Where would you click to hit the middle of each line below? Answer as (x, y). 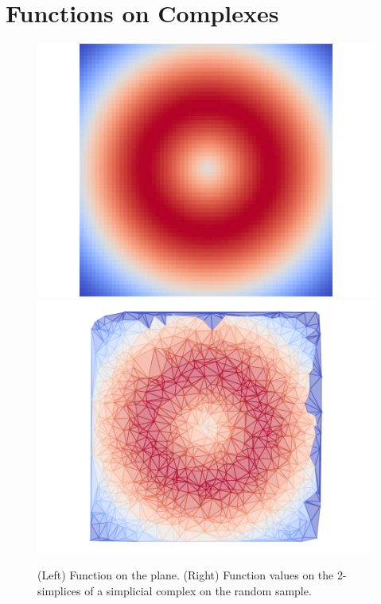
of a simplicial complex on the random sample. (198, 590)
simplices (59, 590)
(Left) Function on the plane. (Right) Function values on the (186, 575)
